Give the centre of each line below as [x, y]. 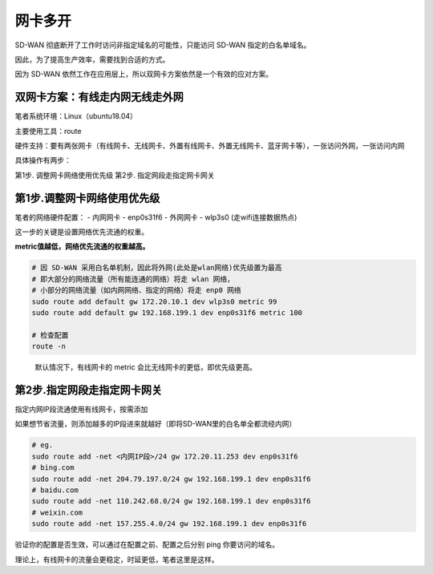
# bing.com [53, 468]
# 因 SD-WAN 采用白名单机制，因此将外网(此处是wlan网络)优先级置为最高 [157, 268]
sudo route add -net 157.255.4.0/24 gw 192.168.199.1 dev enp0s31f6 [169, 524]
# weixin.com [57, 512]
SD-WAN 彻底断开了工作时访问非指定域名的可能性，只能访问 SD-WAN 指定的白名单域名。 [163, 45]
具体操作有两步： [43, 160]
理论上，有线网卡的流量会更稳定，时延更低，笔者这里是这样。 [117, 559]
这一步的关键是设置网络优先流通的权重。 [81, 232]
